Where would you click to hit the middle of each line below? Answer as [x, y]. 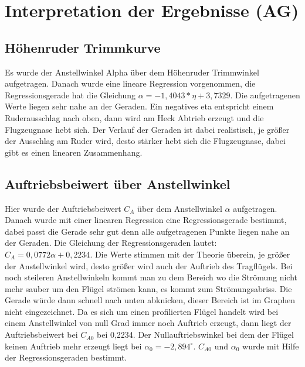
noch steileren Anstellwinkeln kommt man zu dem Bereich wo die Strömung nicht [151, 277]
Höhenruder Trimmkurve [83, 47]
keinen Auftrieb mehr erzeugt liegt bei [73, 346]
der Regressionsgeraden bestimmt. [66, 357]
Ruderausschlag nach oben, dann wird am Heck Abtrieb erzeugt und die [134, 117]
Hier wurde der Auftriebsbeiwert [63, 208]
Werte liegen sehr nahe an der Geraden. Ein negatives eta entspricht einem [139, 106]
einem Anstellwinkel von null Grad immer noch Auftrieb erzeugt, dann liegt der [148, 323]
